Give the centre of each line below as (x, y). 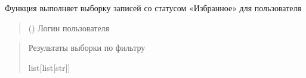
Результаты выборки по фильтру (87, 48)
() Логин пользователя (69, 27)
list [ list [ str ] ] (49, 67)
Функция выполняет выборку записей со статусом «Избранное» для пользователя (153, 8)
